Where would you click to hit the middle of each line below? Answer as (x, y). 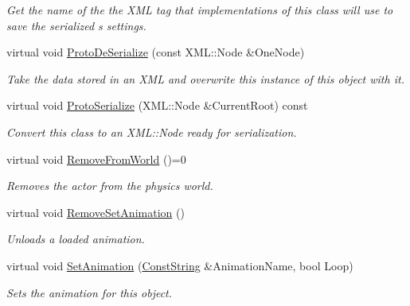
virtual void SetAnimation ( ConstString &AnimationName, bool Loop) (180, 265)
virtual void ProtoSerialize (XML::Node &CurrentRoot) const (157, 105)
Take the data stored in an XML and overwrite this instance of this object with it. (205, 78)
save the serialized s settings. (76, 25)
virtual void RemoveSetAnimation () (96, 212)
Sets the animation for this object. (90, 292)
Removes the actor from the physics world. (110, 186)
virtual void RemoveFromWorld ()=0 (96, 159)
